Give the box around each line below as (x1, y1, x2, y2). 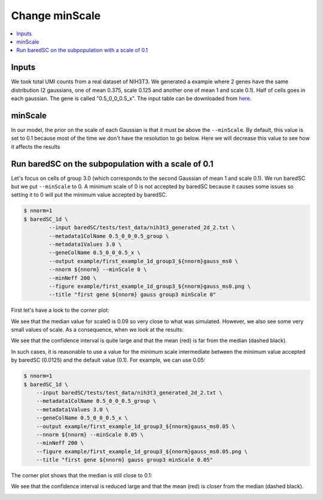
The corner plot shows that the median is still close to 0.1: (11, 472, 153, 479)
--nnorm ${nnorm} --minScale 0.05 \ (36, 431, 144, 438)
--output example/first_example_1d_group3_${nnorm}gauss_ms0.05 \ (36, 423, 236, 430)
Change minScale (11, 9, 101, 22)
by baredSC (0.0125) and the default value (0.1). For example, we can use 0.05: (11, 357, 206, 364)
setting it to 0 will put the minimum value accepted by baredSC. (11, 191, 167, 198)
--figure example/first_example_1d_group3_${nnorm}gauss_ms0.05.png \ (36, 448, 248, 455)
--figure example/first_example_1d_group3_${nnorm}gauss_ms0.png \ (48, 282, 251, 290)
